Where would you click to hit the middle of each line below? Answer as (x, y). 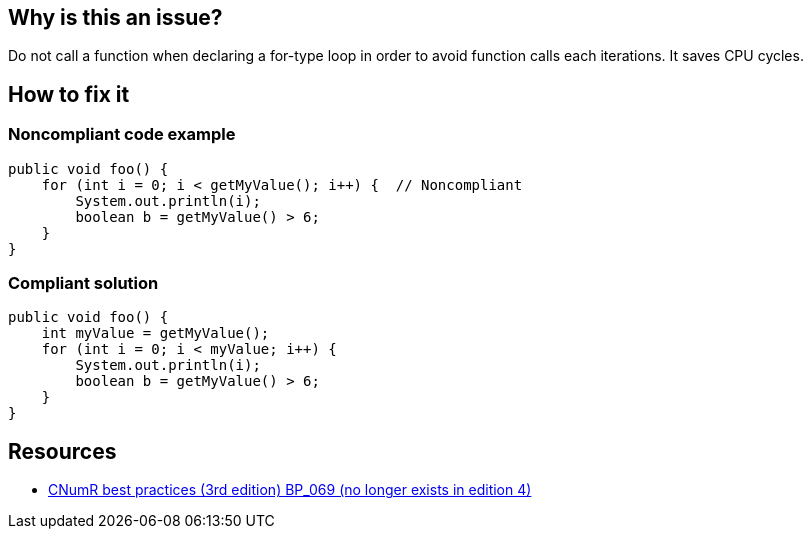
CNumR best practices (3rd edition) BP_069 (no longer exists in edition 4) (290, 490)
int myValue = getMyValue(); (155, 333)
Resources (62, 451)
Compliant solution (83, 283)
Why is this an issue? (115, 17)
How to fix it (69, 94)
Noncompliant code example (122, 134)
